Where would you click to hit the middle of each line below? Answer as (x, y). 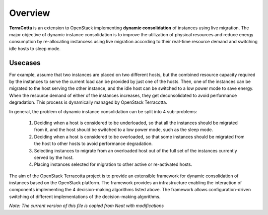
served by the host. (54, 157)
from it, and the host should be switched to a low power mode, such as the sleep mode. (124, 130)
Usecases (25, 63)
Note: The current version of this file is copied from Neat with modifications (86, 206)
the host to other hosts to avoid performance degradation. (94, 143)
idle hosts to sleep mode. (35, 48)
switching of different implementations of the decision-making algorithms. (85, 197)
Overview (30, 13)
